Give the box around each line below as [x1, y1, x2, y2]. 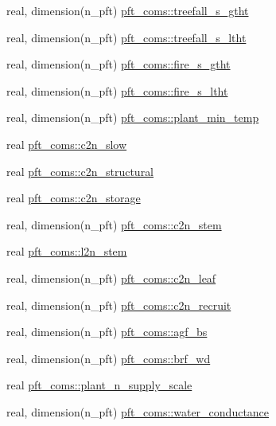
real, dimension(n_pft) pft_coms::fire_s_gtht [6, 56, 231, 72]
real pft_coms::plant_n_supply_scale [6, 377, 192, 393]
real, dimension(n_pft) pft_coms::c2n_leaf [6, 269, 216, 286]
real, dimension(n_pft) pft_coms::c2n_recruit [6, 296, 231, 313]
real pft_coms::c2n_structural [6, 162, 154, 179]
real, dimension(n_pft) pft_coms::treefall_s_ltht [6, 29, 247, 45]
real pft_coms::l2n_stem [6, 243, 127, 260]
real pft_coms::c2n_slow [6, 135, 127, 152]
